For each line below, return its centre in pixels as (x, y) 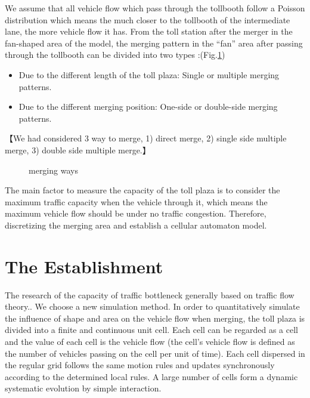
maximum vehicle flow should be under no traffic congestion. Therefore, (136, 213)
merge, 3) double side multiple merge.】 (78, 149)
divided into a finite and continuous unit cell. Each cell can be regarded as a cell (151, 330)
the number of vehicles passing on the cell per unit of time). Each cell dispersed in (155, 353)
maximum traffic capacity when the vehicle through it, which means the (136, 201)
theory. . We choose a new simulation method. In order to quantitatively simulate (152, 306)
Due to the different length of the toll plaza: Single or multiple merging (149, 74)
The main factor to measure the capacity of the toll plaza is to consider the (142, 190)
